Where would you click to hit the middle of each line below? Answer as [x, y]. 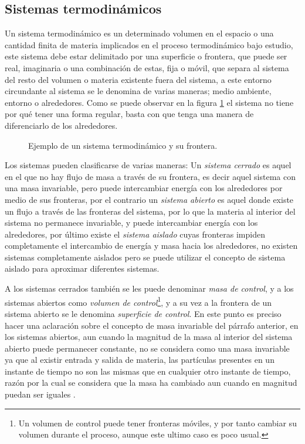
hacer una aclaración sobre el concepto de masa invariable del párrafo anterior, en [152, 325]
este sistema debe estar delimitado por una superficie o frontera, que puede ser [146, 56]
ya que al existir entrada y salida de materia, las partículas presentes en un [140, 360]
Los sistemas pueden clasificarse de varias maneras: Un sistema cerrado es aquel [148, 165]
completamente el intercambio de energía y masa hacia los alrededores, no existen [151, 246]
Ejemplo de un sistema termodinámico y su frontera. [123, 145]
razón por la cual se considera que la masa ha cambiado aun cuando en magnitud [151, 383]
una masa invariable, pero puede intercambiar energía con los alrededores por [144, 188]
